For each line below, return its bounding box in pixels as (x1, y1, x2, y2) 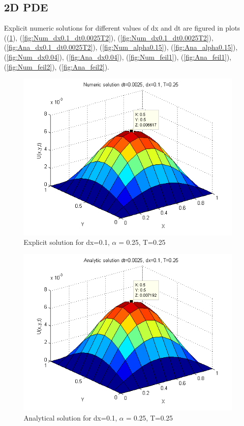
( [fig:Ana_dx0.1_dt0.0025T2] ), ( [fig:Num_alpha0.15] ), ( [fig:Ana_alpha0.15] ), (4, 42, 238, 52)
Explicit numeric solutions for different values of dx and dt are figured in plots (4, 23, 240, 33)
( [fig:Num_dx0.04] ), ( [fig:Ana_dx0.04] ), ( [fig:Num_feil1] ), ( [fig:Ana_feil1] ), (4, 51, 232, 62)
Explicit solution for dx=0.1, (24, 237, 110, 247)
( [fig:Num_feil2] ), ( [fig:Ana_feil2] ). (4, 61, 109, 72)
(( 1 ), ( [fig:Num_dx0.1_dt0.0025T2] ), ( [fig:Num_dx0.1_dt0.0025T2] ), (4, 32, 213, 42)
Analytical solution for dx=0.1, (24, 412, 117, 423)
